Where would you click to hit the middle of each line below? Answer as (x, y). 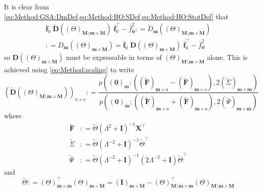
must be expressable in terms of (114, 57)
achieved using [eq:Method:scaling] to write (69, 69)
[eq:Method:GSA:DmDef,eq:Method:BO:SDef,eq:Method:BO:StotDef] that (116, 16)
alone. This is (227, 57)
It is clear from (27, 6)
